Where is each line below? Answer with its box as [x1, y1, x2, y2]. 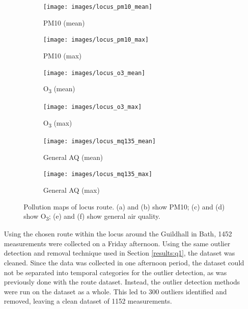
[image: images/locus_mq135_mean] [43, 138, 156, 145]
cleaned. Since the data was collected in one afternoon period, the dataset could [4, 257, 245, 268]
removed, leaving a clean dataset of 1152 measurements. [4, 296, 172, 306]
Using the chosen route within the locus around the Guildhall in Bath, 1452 [4, 229, 232, 239]
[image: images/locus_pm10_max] [43, 36, 149, 44]
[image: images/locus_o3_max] [43, 103, 142, 111]
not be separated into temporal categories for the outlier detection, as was [4, 267, 227, 277]
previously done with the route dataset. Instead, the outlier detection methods [4, 277, 240, 287]
